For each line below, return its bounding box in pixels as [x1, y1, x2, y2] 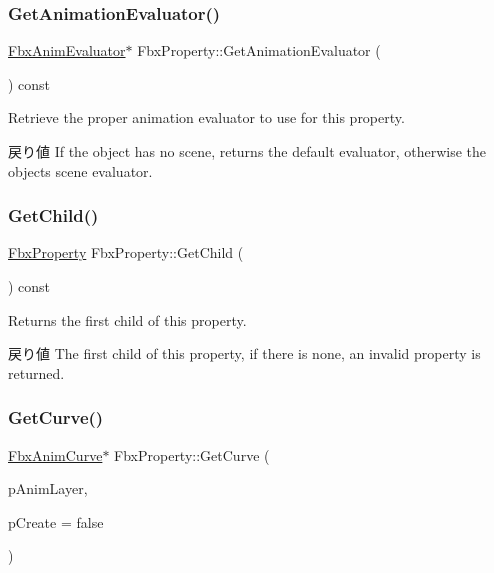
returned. [8, 362, 65, 383]
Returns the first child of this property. [8, 309, 247, 330]
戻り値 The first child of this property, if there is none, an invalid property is [8, 343, 481, 364]
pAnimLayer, [8, 478, 88, 499]
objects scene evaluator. [8, 160, 153, 181]
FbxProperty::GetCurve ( [114, 444, 270, 465]
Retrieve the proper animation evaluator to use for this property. [8, 107, 405, 128]
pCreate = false [8, 511, 104, 532]
